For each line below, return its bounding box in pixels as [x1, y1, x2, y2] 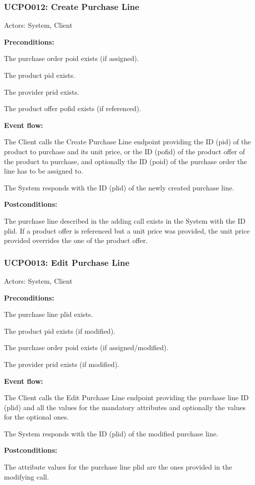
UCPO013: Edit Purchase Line [4, 256, 129, 268]
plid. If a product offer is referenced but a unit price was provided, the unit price [4, 225, 250, 236]
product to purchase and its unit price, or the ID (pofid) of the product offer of [4, 146, 245, 156]
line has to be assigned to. [4, 166, 83, 176]
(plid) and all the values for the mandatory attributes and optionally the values [4, 402, 246, 412]
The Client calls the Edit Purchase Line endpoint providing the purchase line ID [4, 392, 249, 403]
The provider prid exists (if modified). [4, 359, 120, 369]
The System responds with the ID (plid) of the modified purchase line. [4, 428, 218, 438]
